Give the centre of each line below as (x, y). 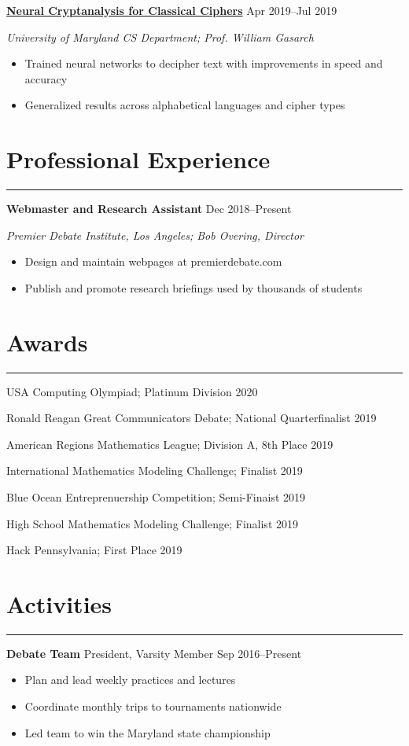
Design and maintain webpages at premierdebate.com (153, 261)
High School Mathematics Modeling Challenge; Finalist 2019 (152, 523)
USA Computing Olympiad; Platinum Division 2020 (132, 391)
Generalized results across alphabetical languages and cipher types (185, 105)
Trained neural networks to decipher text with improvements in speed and (204, 63)
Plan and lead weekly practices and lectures (130, 680)
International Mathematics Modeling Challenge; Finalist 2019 (155, 470)
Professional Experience (138, 159)
